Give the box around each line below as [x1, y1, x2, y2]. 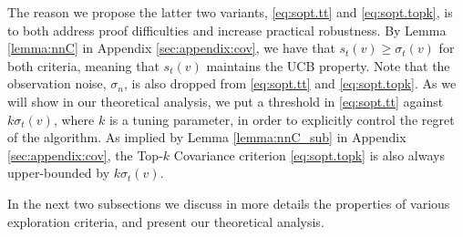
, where [53, 109, 95, 129]
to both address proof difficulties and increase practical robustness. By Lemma [7, 20, 447, 39]
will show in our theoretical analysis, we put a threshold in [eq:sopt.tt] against [7, 91, 444, 110]
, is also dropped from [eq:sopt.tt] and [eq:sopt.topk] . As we [124, 74, 457, 93]
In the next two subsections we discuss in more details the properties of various [7, 193, 450, 212]
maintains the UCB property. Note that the [206, 56, 450, 75]
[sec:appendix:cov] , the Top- [7, 145, 163, 164]
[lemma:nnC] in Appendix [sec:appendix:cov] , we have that [7, 38, 335, 57]
